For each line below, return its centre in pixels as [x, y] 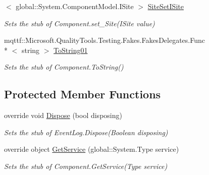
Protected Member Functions [83, 94]
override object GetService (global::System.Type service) [92, 149]
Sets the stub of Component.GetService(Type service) [86, 166]
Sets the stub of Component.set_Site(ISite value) [80, 23]
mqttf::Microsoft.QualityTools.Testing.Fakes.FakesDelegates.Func [104, 40]
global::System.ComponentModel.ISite [75, 6]
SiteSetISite [166, 6]
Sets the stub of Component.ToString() [64, 67]
